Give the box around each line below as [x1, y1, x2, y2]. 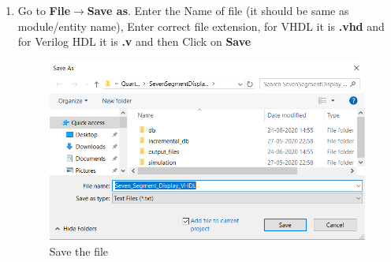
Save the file [49, 242, 109, 259]
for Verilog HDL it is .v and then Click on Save [17, 33, 251, 50]
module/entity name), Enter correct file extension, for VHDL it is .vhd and [17, 17, 385, 34]
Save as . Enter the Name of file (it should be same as [87, 2, 349, 18]
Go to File [17, 2, 71, 18]
